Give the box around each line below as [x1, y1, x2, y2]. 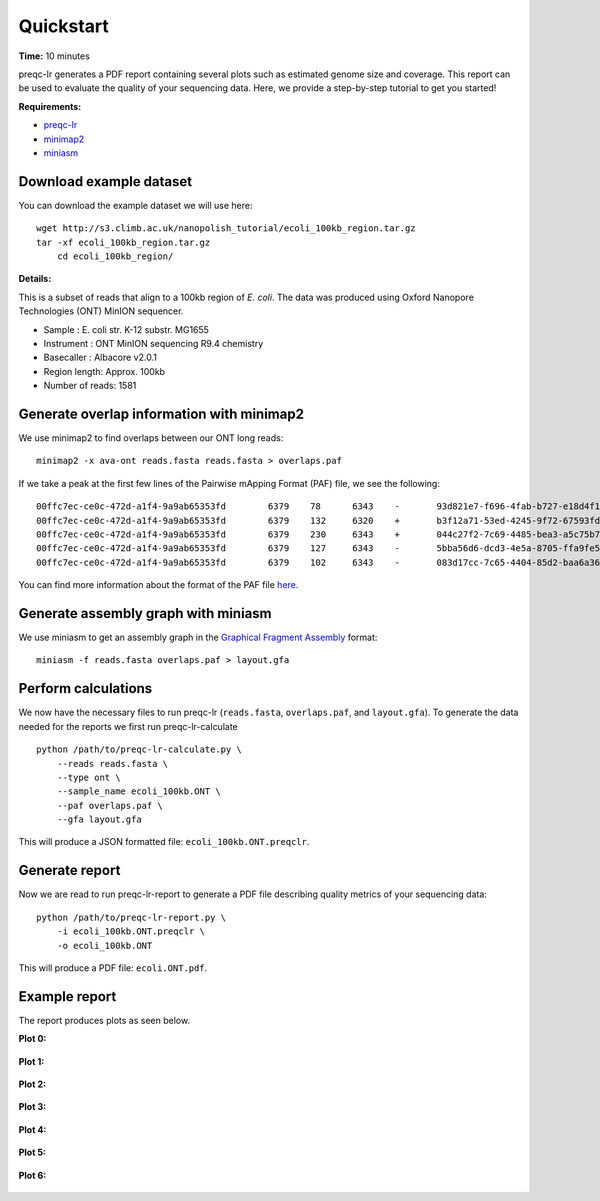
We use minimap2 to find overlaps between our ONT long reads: [18, 432, 284, 444]
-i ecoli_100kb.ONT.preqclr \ [56, 926, 205, 937]
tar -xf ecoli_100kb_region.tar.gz [36, 236, 211, 248]
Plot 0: [18, 1033, 47, 1045]
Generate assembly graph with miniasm [18, 605, 272, 622]
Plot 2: [18, 1078, 47, 1090]
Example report [18, 988, 117, 1005]
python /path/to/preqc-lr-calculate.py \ [36, 744, 242, 755]
